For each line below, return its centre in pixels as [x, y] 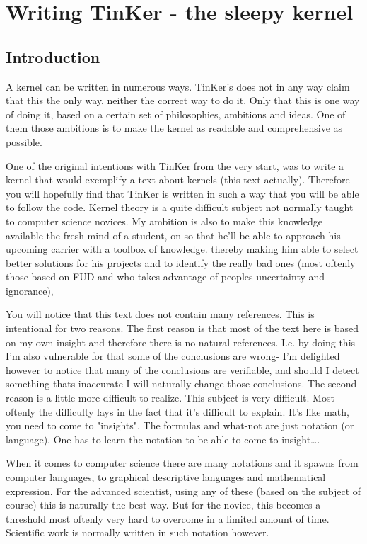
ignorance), [30, 290]
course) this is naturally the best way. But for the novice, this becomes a [163, 505]
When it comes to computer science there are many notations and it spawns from [182, 463]
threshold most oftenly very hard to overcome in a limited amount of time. [168, 518]
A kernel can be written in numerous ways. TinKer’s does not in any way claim [178, 86]
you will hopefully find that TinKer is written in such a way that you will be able [182, 193]
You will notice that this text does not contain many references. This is [160, 314]
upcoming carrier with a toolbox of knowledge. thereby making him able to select [182, 249]
